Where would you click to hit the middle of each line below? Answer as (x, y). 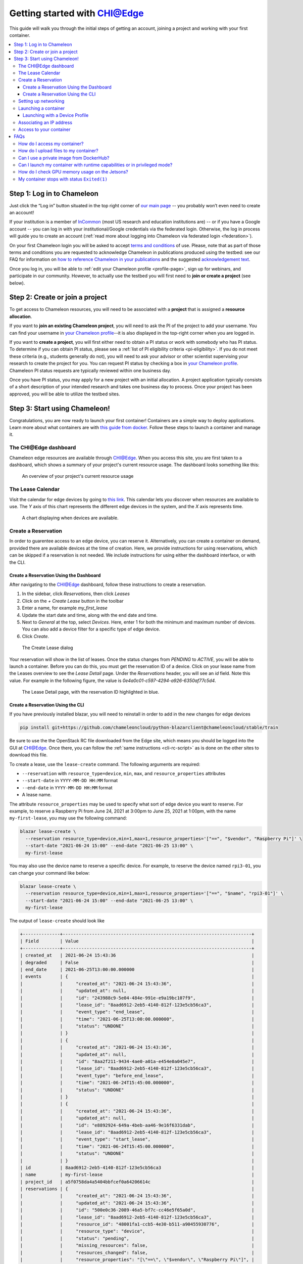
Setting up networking (41, 101)
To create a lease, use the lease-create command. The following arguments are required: (105, 764)
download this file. (29, 755)
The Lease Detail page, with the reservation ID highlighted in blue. (90, 692)
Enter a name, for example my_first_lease (65, 608)
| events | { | (137, 977)
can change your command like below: (50, 873)
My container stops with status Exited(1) (63, 179)
